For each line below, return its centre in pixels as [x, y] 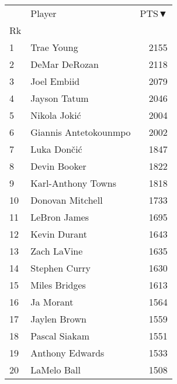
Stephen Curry [61, 268]
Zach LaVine [57, 251]
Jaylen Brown [58, 319]
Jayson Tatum [60, 98]
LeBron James [60, 217]
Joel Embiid [55, 81]
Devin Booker [58, 166]
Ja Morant [52, 302]
